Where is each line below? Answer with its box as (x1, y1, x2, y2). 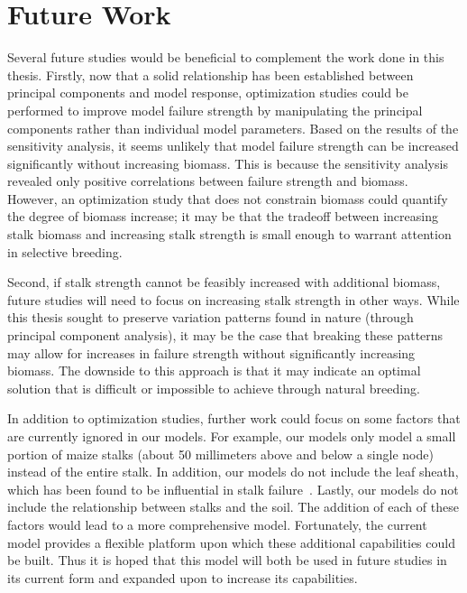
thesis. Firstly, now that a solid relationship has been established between (7, 65, 414, 84)
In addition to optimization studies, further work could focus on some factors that (7, 409, 461, 428)
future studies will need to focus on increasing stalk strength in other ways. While (7, 290, 460, 309)
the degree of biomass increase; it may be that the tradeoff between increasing (7, 207, 438, 226)
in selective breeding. (7, 242, 123, 261)
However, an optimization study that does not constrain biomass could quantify (7, 189, 448, 208)
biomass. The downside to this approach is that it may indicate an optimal (7, 361, 421, 380)
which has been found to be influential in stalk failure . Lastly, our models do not (7, 479, 459, 498)
